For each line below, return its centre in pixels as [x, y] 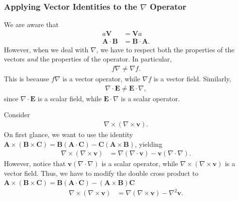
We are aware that [31, 24]
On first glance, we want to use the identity [69, 134]
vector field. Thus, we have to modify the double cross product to [101, 173]
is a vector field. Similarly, [192, 79]
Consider [17, 115]
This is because [27, 79]
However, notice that [35, 163]
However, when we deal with [46, 49]
